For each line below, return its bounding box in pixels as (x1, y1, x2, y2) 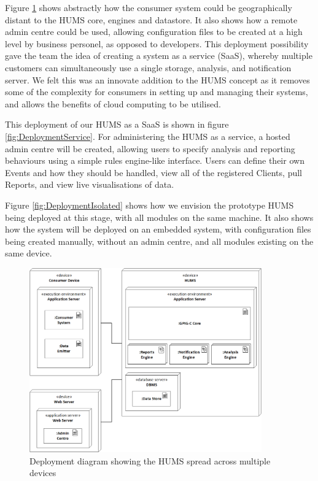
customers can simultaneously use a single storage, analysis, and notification (5, 61, 292, 74)
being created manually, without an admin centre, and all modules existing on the (5, 234, 314, 247)
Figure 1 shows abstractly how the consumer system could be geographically (5, 1, 292, 13)
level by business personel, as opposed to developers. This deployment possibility (5, 37, 309, 50)
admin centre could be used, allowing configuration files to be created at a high (5, 25, 303, 38)
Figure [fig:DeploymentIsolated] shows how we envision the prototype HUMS (5, 198, 294, 211)
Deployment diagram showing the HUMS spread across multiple (29, 454, 271, 467)
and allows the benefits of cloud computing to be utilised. (5, 97, 221, 110)
